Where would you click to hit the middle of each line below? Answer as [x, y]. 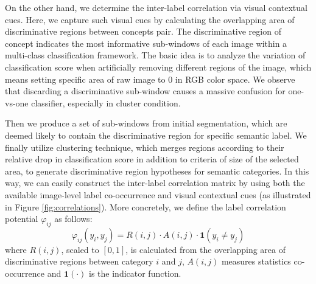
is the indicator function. [135, 273]
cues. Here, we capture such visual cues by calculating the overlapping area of [150, 19]
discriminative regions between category [79, 261]
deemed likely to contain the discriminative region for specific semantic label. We [156, 135]
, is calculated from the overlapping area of [205, 249]
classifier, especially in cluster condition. [106, 102]
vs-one [17, 102]
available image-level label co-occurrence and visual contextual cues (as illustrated [158, 194]
